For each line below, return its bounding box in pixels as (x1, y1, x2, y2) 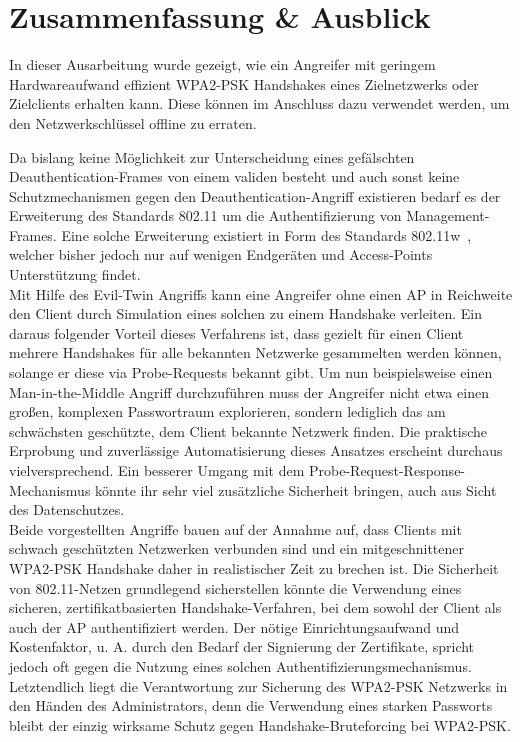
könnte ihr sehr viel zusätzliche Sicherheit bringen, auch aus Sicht (95, 479, 497, 500)
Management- (406, 205, 490, 226)
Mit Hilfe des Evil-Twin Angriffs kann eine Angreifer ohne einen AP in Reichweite (9, 283, 513, 304)
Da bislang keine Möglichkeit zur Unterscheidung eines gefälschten (9, 146, 415, 167)
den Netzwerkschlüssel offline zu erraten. (9, 112, 257, 133)
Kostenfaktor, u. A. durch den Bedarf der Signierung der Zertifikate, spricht (9, 636, 475, 657)
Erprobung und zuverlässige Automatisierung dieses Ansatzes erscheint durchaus (9, 440, 503, 461)
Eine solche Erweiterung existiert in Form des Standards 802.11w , (61, 224, 472, 245)
